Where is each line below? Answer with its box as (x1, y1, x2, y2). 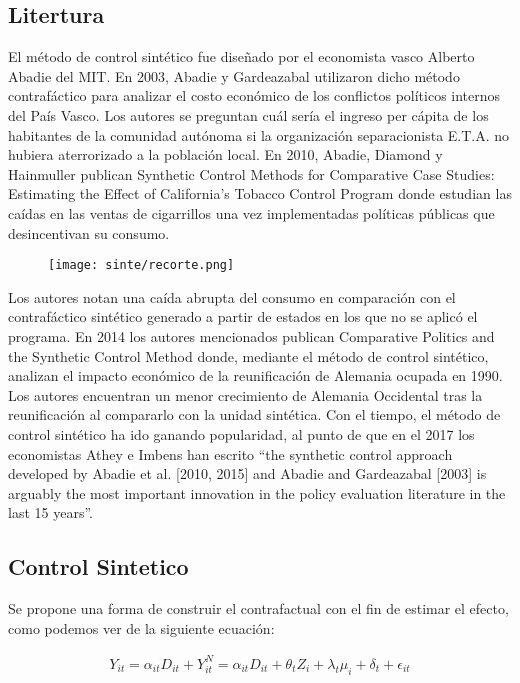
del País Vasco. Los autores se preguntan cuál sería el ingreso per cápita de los (8, 104, 489, 125)
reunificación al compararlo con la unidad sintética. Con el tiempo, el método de (8, 404, 501, 425)
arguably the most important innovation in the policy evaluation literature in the (8, 482, 506, 503)
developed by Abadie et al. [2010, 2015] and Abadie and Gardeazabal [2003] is (8, 463, 487, 484)
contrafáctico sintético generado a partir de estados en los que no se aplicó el (8, 306, 478, 327)
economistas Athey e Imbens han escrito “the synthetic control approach (8, 443, 453, 464)
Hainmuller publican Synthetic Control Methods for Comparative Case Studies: (8, 163, 495, 184)
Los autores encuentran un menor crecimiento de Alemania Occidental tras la (8, 384, 483, 405)
